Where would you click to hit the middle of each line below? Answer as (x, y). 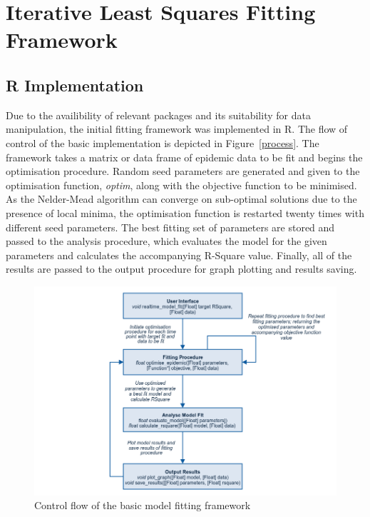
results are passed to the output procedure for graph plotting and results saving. (181, 269)
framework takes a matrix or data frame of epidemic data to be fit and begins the (184, 157)
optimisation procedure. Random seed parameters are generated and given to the (183, 171)
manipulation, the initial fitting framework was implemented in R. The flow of (177, 129)
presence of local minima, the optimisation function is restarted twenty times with (185, 212)
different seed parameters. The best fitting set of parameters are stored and (170, 227)
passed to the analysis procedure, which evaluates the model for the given (166, 241)
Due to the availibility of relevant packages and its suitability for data (158, 115)
